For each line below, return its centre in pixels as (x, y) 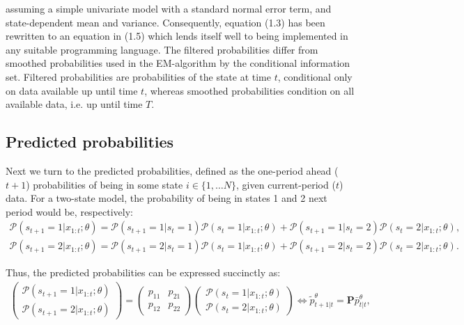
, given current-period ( (286, 184)
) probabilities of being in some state (105, 184)
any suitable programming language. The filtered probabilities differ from (162, 49)
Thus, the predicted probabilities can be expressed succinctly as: (143, 272)
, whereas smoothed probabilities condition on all (249, 90)
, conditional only (315, 76)
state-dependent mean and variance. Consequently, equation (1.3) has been (165, 22)
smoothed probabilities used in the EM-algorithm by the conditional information (178, 63)
